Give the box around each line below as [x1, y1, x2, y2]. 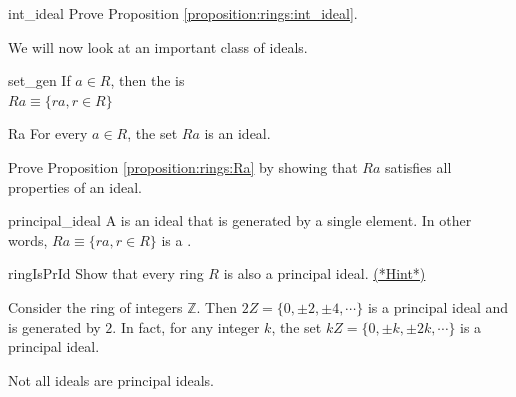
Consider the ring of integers [8, 296, 183, 317]
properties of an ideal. [8, 176, 142, 197]
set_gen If [8, 70, 71, 91]
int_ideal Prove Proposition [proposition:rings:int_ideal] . [8, 3, 358, 23]
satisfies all [384, 156, 452, 177]
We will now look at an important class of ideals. [8, 36, 308, 57]
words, [8, 229, 48, 250]
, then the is [110, 70, 185, 91]
